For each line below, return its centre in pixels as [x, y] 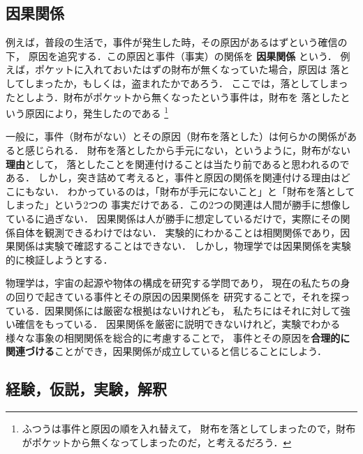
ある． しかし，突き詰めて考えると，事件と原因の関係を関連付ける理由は [173, 177]
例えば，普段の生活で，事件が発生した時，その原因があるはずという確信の [177, 42]
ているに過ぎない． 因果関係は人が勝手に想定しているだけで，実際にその [173, 218]
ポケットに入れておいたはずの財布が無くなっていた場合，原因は [181, 69]
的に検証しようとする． [59, 259]
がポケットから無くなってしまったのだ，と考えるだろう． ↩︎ [157, 442]
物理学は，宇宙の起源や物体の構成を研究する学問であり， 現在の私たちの [173, 283]
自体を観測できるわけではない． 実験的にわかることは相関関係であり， [178, 232]
